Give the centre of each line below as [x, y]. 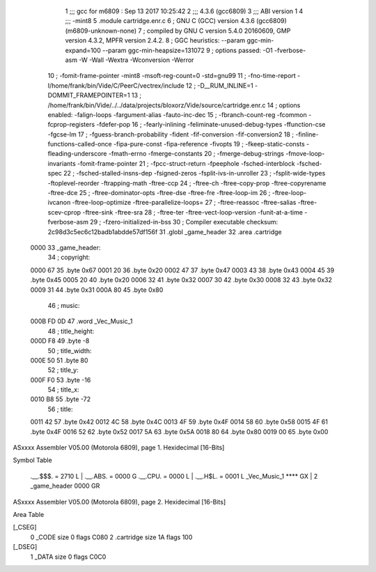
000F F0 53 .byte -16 [61, 380]
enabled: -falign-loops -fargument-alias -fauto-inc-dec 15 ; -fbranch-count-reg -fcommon [178, 114]
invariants [62, 163]
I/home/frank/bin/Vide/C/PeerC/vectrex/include [116, 85]
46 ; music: [64, 305]
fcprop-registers [71, 125]
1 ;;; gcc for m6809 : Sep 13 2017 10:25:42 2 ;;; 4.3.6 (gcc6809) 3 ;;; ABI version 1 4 [184, 11]
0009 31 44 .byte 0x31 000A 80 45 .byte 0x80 [97, 290]
